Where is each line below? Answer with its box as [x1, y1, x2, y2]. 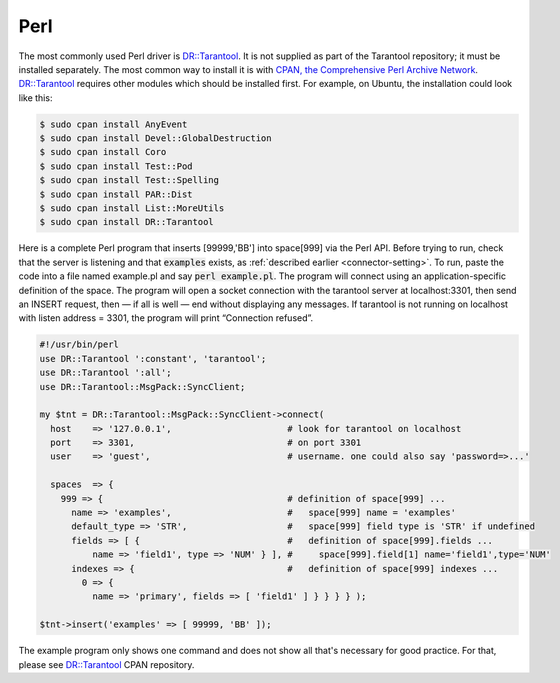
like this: [18, 91, 53, 104]
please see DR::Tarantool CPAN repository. [18, 658, 195, 670]
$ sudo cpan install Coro [39, 146, 167, 158]
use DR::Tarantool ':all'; [39, 367, 172, 379]
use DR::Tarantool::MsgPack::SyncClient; [39, 381, 246, 392]
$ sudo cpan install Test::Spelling [39, 175, 220, 186]
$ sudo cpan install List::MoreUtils [39, 203, 225, 214]
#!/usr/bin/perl [39, 339, 120, 350]
